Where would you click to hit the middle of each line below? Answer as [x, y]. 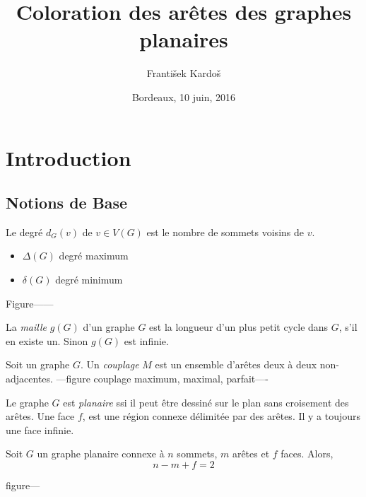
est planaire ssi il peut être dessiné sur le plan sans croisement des [206, 402]
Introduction [69, 157]
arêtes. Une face [40, 416]
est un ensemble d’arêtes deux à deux [236, 364]
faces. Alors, [307, 454]
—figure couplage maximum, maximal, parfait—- [162, 379]
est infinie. [146, 340]
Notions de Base [67, 203]
